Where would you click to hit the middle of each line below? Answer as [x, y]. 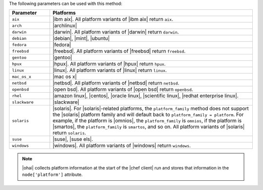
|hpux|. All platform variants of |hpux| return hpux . [109, 64]
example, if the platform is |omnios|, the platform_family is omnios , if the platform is [147, 121]
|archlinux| [65, 26]
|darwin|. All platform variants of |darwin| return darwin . [116, 32]
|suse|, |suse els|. [73, 139]
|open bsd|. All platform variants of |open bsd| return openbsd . [123, 89]
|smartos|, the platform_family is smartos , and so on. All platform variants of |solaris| [149, 127]
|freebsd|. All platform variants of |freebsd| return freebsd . [119, 51]
